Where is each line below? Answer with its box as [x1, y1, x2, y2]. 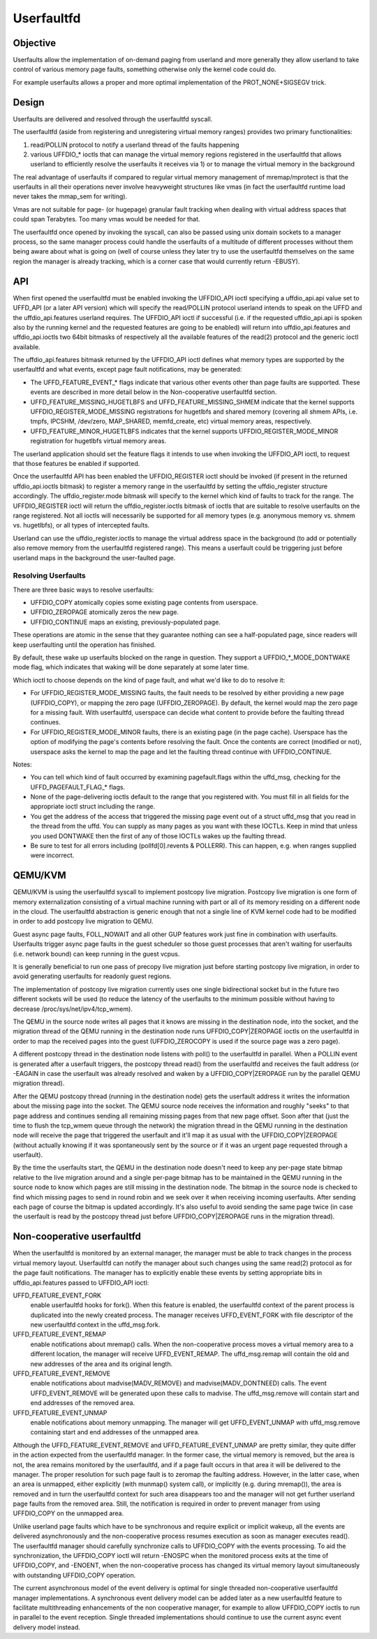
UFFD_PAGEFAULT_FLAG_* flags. [30, 782, 126, 791]
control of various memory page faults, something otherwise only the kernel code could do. [13, 65, 276, 73]
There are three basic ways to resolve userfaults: [13, 585, 154, 594]
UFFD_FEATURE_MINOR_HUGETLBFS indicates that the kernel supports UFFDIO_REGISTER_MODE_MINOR [30, 427, 339, 435]
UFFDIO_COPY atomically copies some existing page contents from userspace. [30, 598, 258, 607]
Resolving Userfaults [13, 571, 87, 581]
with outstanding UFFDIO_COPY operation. [13, 1571, 136, 1579]
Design [13, 96, 45, 108]
